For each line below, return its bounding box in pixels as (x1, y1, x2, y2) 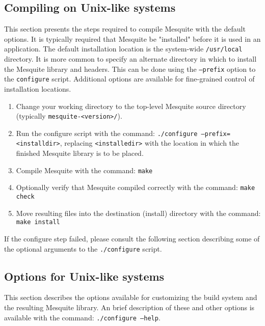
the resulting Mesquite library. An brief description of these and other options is (4, 302, 255, 312)
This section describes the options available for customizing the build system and (4, 292, 257, 303)
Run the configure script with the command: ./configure (16, 127, 198, 138)
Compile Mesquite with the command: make (16, 165, 153, 175)
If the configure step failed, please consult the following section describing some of (4, 233, 260, 243)
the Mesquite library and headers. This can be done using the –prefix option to (4, 63, 256, 74)
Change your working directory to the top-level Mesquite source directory (16, 100, 246, 111)
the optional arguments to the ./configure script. (4, 243, 162, 254)
